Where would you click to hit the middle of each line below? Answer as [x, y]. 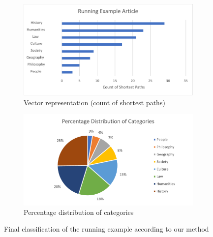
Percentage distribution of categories [79, 212]
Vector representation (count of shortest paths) [94, 102]
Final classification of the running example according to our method [106, 228]
